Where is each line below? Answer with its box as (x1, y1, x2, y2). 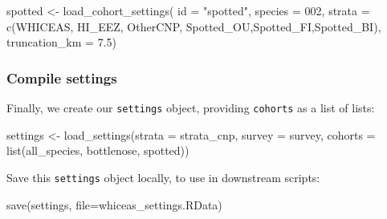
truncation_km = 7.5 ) (6, 34, 116, 51)
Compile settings (6, 67, 117, 87)
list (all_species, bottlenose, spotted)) (6, 142, 189, 159)
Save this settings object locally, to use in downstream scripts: (6, 168, 320, 185)
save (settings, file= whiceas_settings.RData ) (6, 196, 222, 213)
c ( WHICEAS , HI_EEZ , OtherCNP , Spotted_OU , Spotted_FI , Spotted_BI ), (6, 18, 381, 34)
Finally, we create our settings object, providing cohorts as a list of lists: (6, 99, 375, 116)
